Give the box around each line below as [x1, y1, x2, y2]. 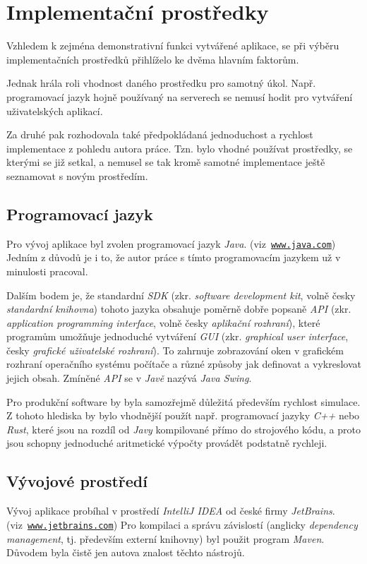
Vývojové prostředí [6, 470, 148, 492]
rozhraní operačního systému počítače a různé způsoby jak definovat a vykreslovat [6, 356, 361, 371]
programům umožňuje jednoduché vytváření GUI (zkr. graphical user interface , [6, 329, 349, 344]
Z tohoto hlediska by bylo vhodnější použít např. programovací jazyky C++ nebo [6, 408, 360, 423]
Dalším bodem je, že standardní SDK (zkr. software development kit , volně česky [6, 287, 356, 302]
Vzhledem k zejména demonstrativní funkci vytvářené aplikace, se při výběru [6, 38, 339, 53]
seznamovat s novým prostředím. [6, 168, 148, 183]
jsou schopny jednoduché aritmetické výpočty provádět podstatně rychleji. [6, 436, 327, 450]
